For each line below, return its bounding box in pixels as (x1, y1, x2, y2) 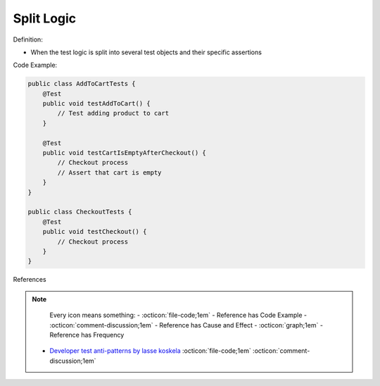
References (13, 275, 46, 284)
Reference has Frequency (49, 330, 125, 339)
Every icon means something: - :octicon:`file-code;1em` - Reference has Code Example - (49, 311, 308, 320)
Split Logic (13, 11, 77, 26)
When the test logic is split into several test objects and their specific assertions (30, 48, 262, 56)
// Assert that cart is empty (57, 168, 162, 176)
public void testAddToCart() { (42, 99, 151, 108)
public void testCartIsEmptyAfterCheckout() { (42, 149, 207, 157)
